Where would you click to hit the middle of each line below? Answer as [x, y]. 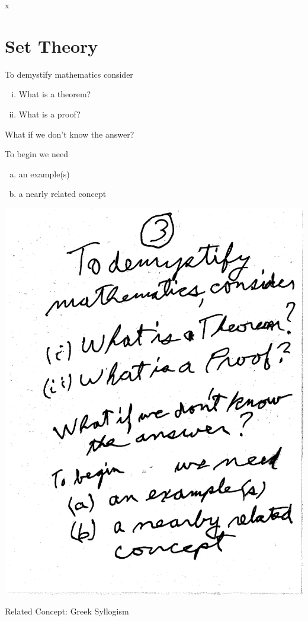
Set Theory [52, 45]
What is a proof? [49, 114]
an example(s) [44, 173]
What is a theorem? [55, 94]
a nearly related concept [62, 194]
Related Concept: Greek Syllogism [67, 611]
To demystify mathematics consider [69, 74]
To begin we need [36, 154]
